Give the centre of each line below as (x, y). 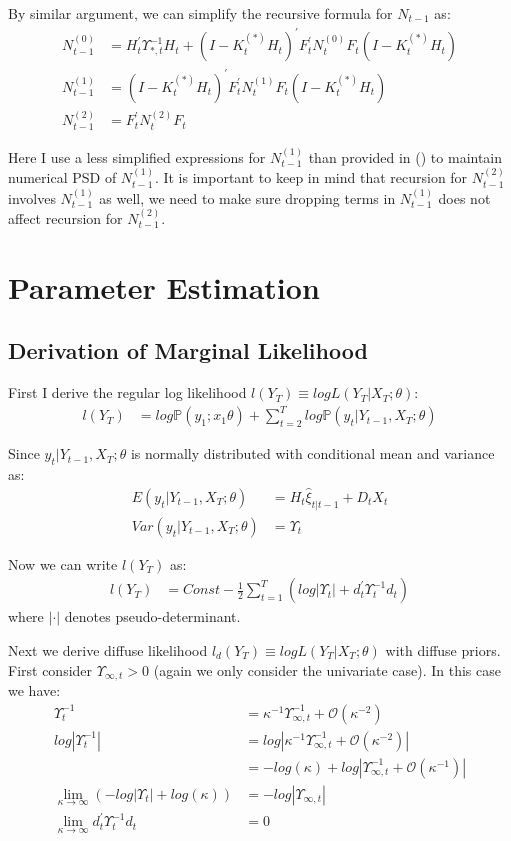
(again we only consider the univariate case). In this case (327, 669)
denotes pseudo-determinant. (152, 616)
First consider (50, 669)
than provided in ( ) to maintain (405, 156)
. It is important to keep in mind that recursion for (311, 177)
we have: (34, 689)
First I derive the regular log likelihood (127, 392)
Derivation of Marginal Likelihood (188, 350)
